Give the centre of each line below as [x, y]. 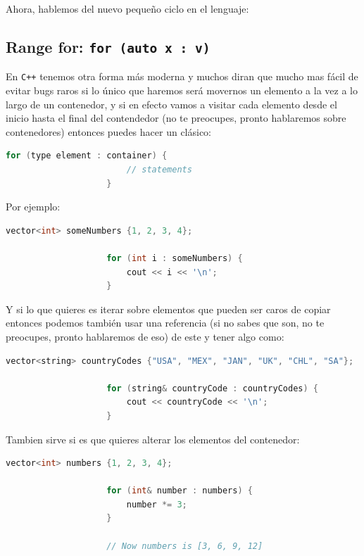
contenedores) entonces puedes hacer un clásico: [109, 131]
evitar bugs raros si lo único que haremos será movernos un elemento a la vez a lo [182, 90]
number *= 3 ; [157, 504]
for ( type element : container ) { [87, 156]
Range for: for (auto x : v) [108, 46]
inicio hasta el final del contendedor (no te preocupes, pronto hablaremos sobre [176, 118]
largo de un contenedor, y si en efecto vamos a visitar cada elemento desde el [171, 104]
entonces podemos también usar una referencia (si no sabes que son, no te [165, 323]
